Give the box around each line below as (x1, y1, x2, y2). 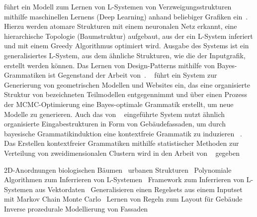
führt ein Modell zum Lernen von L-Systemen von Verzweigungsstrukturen (4, 1, 232, 11)
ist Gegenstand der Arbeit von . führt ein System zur (48, 70, 217, 80)
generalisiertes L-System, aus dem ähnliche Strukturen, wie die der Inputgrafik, (4, 50, 246, 60)
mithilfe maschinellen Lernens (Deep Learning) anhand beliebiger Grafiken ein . (4, 11, 248, 21)
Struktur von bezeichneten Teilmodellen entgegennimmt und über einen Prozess (4, 89, 247, 100)
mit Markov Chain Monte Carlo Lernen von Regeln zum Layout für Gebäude (4, 194, 243, 204)
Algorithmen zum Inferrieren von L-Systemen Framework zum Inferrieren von (4, 174, 245, 185)
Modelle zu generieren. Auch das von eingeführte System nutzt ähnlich (4, 108, 225, 119)
